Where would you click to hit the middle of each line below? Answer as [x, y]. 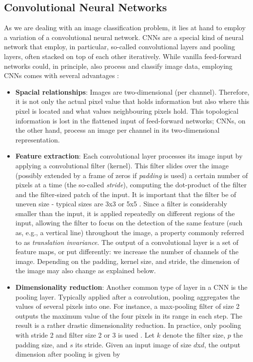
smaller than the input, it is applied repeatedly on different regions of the [125, 213]
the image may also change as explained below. [86, 271]
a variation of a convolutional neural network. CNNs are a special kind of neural [124, 37]
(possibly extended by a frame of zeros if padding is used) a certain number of [132, 175]
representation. [38, 139]
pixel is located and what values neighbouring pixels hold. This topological [127, 111]
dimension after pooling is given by [68, 354]
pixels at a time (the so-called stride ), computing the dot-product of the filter [131, 185]
